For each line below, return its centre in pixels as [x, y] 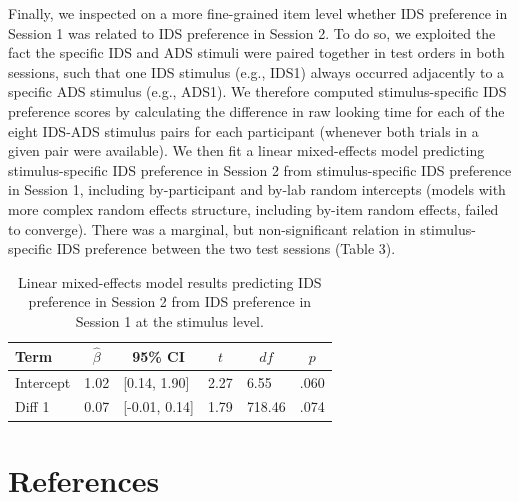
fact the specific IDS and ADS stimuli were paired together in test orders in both [256, 52]
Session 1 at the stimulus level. [169, 320]
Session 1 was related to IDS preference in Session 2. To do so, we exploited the [252, 32]
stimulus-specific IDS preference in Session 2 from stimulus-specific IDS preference [260, 169]
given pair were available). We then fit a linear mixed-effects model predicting [246, 150]
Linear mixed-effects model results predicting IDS [170, 281]
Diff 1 [32, 406]
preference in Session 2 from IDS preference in [170, 301]
